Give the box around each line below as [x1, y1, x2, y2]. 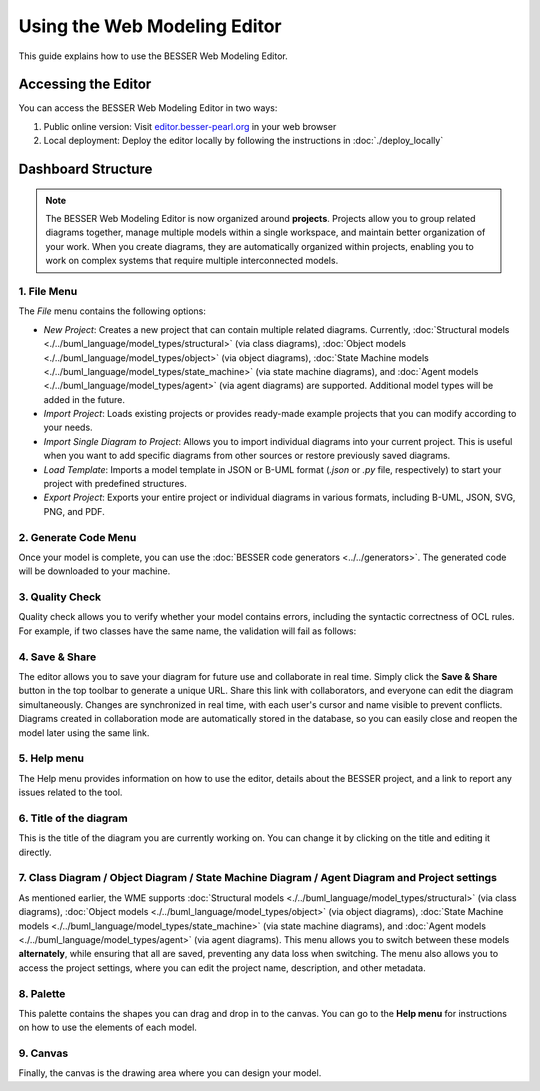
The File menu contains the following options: [18, 305, 207, 317]
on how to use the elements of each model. [18, 1021, 197, 1034]
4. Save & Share [18, 650, 97, 664]
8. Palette [18, 986, 66, 1000]
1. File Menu [18, 284, 78, 298]
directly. [18, 846, 52, 858]
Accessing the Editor [18, 76, 152, 93]
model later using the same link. [18, 726, 150, 739]
